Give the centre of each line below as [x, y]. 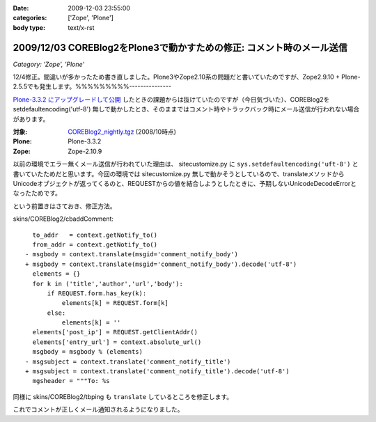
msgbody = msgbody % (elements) [87, 352]
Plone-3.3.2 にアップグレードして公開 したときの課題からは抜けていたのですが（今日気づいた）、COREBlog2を [171, 99]
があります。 [31, 119]
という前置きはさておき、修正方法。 [64, 206]
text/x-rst [81, 27]
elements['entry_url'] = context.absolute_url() [117, 342]
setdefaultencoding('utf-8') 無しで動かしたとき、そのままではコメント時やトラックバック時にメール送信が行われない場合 [186, 109]
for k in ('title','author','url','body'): [108, 283]
